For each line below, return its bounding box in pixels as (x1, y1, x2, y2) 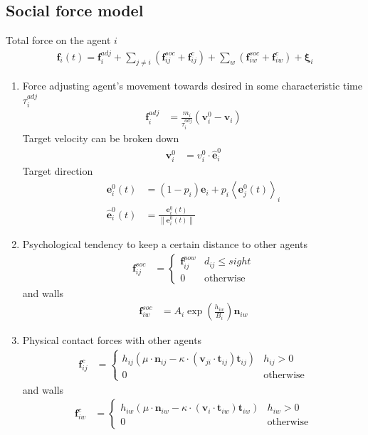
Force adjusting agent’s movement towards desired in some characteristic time (22, 78, 362, 93)
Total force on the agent (6, 33, 111, 48)
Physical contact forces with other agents (22, 333, 202, 348)
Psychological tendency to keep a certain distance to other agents (22, 237, 308, 252)
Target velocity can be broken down (22, 130, 179, 145)
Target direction (22, 163, 93, 178)
